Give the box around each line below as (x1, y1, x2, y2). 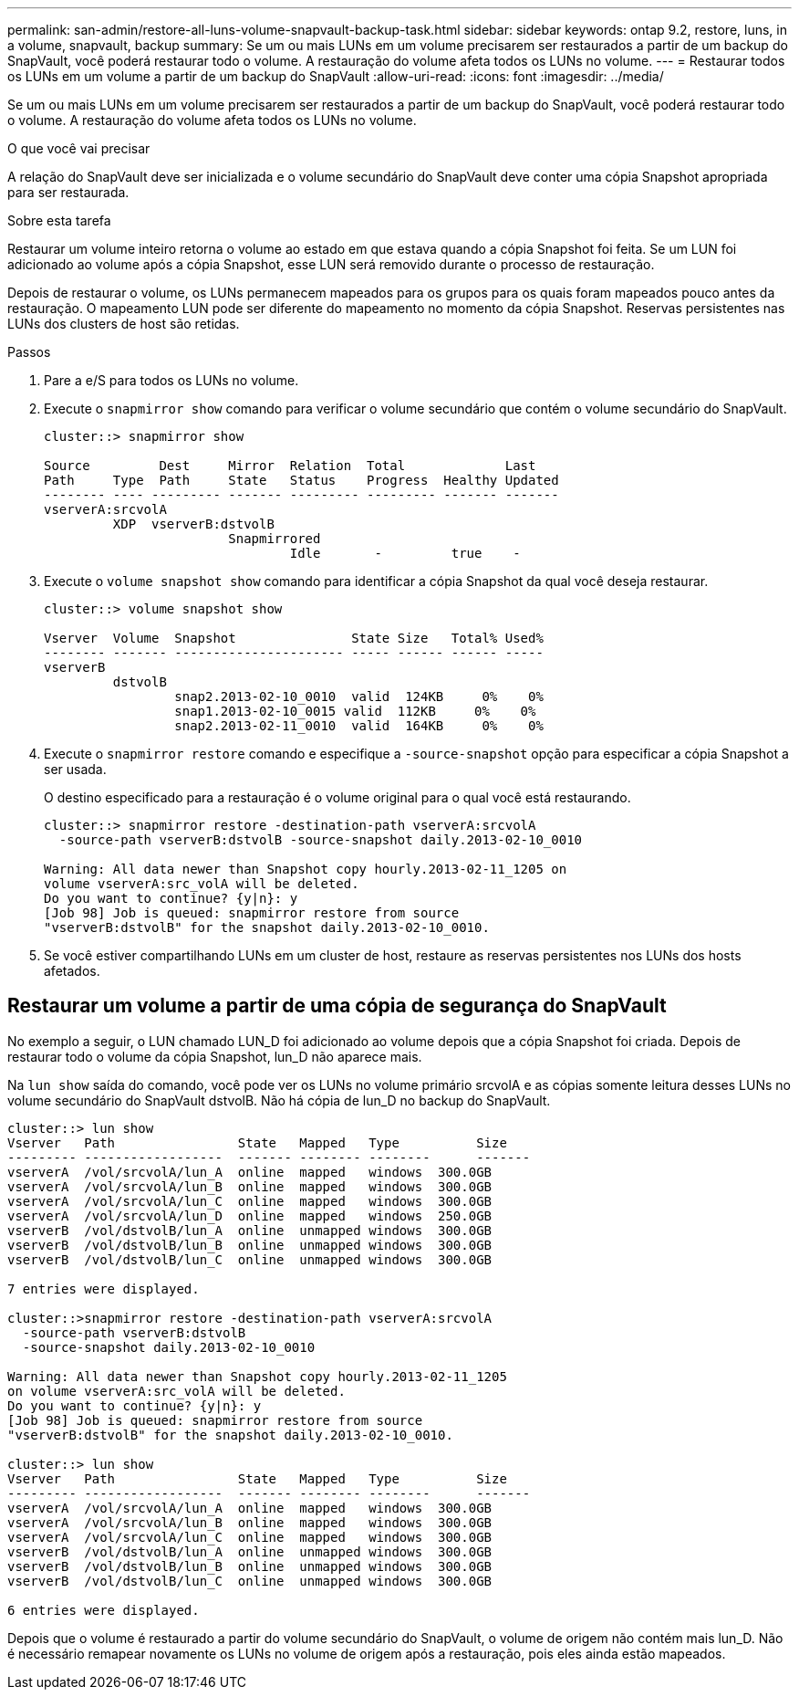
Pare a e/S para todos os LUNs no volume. (44, 372, 299, 388)
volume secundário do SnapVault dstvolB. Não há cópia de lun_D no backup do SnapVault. (7, 1092, 551, 1108)
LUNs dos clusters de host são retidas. (7, 316, 240, 331)
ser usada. (44, 761, 107, 777)
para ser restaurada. (7, 184, 130, 200)
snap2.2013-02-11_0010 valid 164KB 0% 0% (174, 718, 544, 733)
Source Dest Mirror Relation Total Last (44, 458, 536, 473)
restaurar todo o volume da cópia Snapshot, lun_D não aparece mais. (7, 1048, 422, 1064)
